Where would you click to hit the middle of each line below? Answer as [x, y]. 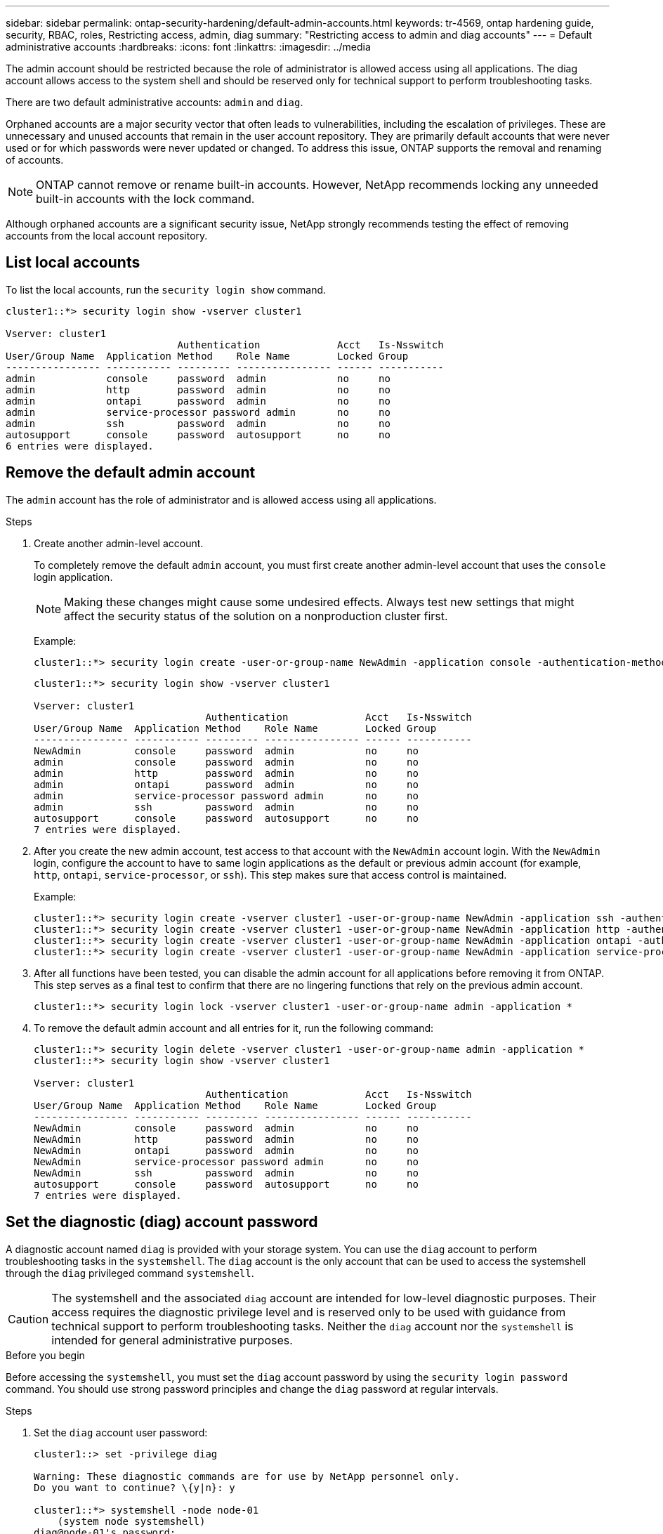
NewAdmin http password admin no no [226, 1139]
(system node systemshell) [131, 1521]
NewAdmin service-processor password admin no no [226, 1161]
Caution [28, 1319]
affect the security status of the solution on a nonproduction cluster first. [256, 616]
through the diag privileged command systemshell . [130, 1273]
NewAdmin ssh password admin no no [226, 1173]
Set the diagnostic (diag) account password [162, 1222]
